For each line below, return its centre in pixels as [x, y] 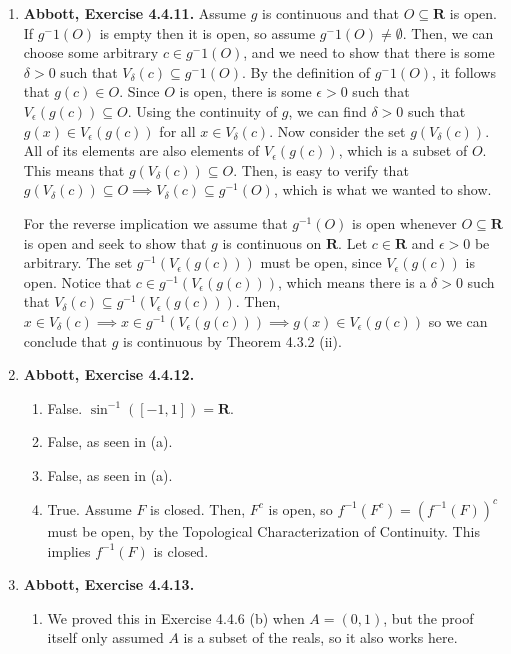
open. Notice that [77, 281]
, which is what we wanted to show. [382, 189]
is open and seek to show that [115, 242]
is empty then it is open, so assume [207, 32]
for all [177, 130]
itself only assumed [105, 637]
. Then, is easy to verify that [321, 169]
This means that [74, 169]
